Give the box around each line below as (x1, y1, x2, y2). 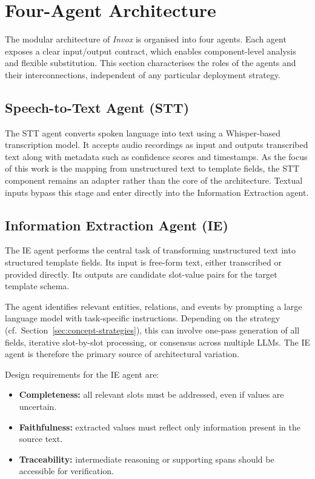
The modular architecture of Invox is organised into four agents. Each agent (5, 33, 287, 45)
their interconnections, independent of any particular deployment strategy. (5, 68, 281, 81)
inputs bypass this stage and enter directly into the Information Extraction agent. (5, 186, 309, 198)
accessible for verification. (19, 464, 114, 477)
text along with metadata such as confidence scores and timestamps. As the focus (5, 150, 308, 162)
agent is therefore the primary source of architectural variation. (5, 347, 240, 360)
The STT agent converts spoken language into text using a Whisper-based (5, 126, 281, 139)
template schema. (5, 280, 70, 292)
